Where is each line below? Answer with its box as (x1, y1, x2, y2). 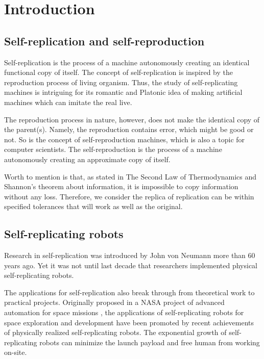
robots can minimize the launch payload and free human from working (39, 337, 260, 347)
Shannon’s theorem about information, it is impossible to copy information (4, 181, 238, 192)
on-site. (4, 347, 27, 357)
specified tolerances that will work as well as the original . (4, 201, 183, 212)
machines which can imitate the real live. (4, 96, 132, 107)
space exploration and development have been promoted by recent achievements (4, 317, 254, 327)
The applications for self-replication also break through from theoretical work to (4, 287, 255, 297)
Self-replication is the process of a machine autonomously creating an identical (4, 57, 250, 67)
